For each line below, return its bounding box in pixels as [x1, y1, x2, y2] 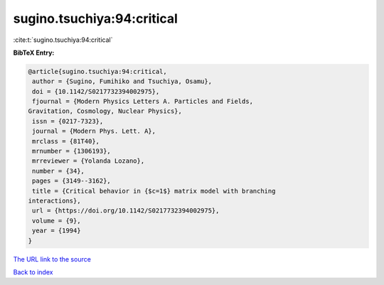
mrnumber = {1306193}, [32, 147, 112, 156]
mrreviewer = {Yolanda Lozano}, [32, 157, 145, 165]
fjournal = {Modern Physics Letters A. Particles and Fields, [32, 97, 254, 106]
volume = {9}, [32, 217, 81, 225]
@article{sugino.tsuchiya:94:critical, [28, 68, 167, 75]
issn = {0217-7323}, [32, 117, 104, 125]
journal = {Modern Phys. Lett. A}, [32, 127, 156, 135]
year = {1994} [32, 227, 81, 235]
